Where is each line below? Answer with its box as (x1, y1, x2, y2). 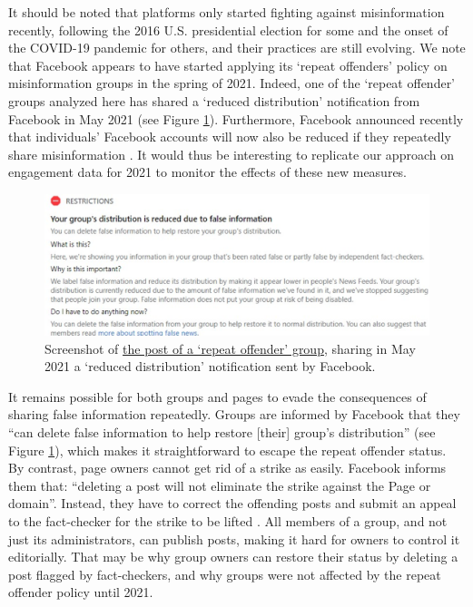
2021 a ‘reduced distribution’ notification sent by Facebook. (44, 357, 376, 376)
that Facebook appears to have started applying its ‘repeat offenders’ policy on (8, 55, 448, 74)
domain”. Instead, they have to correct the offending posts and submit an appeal (8, 494, 457, 513)
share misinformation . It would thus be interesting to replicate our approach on (8, 144, 454, 163)
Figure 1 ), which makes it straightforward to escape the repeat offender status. (8, 440, 447, 459)
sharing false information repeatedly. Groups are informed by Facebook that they (8, 405, 460, 424)
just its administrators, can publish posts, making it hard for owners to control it (8, 529, 460, 548)
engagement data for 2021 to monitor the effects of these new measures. (8, 162, 408, 181)
